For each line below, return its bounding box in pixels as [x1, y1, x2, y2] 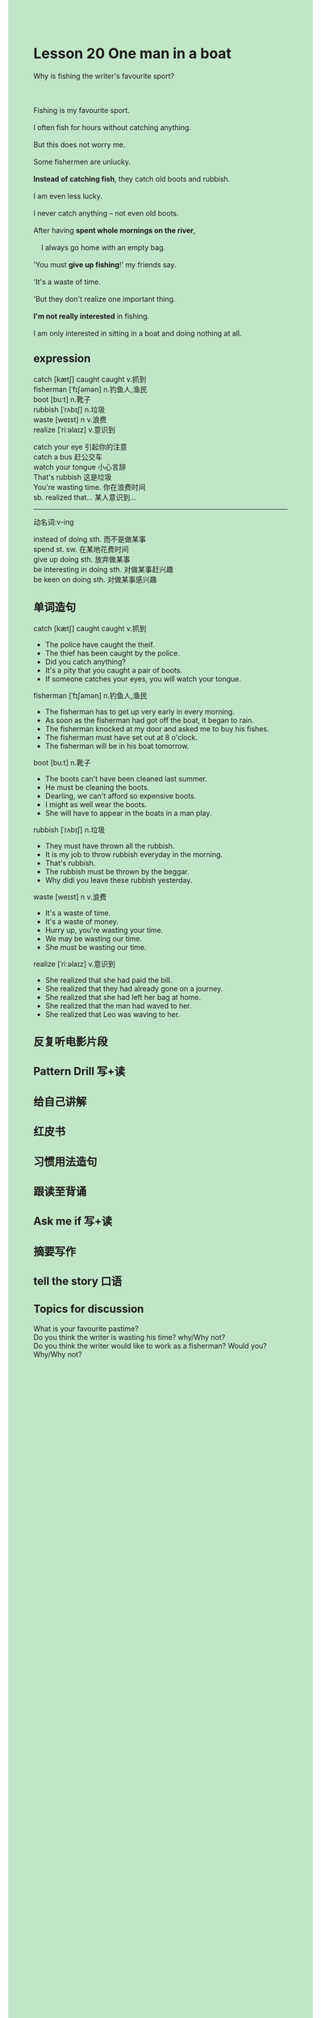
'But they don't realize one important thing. [33, 294, 176, 304]
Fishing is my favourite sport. [33, 105, 130, 115]
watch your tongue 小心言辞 [33, 462, 127, 471]
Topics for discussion [33, 1302, 144, 1316]
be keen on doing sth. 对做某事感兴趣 [33, 574, 157, 584]
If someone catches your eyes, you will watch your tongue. [44, 674, 241, 684]
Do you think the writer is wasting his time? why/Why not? [33, 1332, 226, 1342]
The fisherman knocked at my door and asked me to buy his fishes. [44, 723, 269, 734]
